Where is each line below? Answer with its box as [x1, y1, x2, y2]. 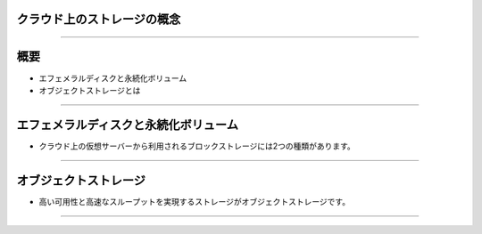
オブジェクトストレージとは [38, 85, 141, 95]
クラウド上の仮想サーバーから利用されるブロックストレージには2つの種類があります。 [38, 141, 356, 151]
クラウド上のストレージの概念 [16, 12, 181, 27]
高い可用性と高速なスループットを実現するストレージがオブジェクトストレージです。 [38, 196, 351, 206]
